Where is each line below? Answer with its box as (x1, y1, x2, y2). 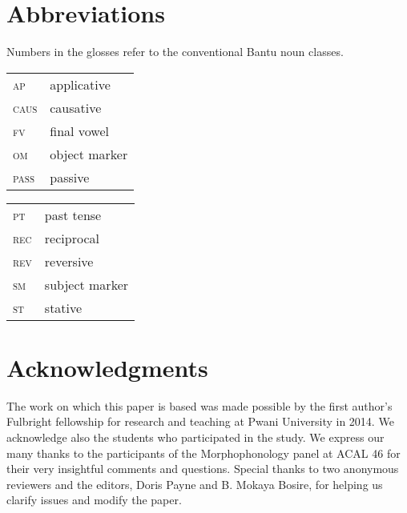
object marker (50, 144, 128, 163)
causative (50, 98, 102, 117)
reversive (44, 251, 94, 271)
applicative (50, 74, 111, 94)
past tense (44, 205, 102, 224)
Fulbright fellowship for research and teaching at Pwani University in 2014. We (6, 413, 394, 430)
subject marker (44, 275, 129, 294)
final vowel (50, 121, 110, 140)
